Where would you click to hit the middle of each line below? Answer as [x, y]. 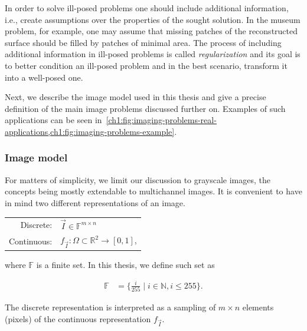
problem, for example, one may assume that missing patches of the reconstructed [151, 31]
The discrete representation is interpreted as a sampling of [110, 307]
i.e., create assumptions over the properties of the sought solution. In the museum [153, 19]
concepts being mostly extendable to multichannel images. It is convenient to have [153, 191]
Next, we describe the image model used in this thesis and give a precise [135, 97]
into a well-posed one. [44, 77]
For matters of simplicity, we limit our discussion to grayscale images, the [138, 179]
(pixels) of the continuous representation [78, 318]
